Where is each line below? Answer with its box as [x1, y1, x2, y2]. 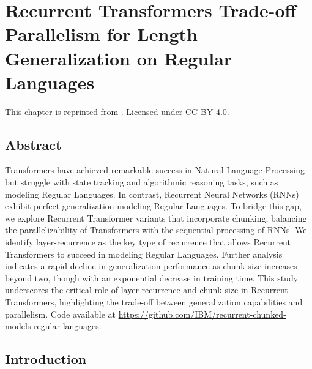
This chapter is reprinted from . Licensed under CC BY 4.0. [5, 105, 229, 117]
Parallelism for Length [5, 21, 198, 47]
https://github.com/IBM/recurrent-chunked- [118, 307, 286, 320]
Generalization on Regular [5, 45, 232, 70]
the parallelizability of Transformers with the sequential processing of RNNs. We [5, 223, 307, 236]
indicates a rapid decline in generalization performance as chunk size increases [5, 259, 297, 272]
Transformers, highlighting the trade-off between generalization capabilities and [5, 296, 303, 308]
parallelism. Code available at [5, 307, 116, 320]
